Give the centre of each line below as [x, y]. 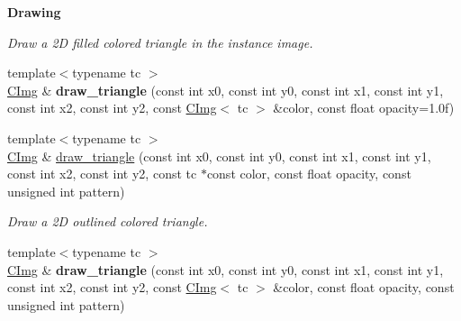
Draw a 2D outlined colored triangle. [108, 221]
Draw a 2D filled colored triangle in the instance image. [160, 42]
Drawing [34, 12]
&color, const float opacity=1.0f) [364, 108]
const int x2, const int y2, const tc [102, 174]
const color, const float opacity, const [309, 174]
